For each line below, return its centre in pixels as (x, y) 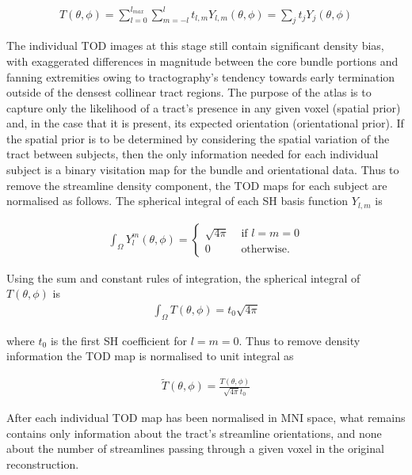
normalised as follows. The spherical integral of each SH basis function (177, 201)
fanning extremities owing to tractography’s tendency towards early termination (201, 76)
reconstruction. (43, 464)
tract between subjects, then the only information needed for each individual (193, 154)
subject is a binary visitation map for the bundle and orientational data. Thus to (203, 170)
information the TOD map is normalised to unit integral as (150, 356)
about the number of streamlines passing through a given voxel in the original (195, 448)
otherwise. (265, 250)
